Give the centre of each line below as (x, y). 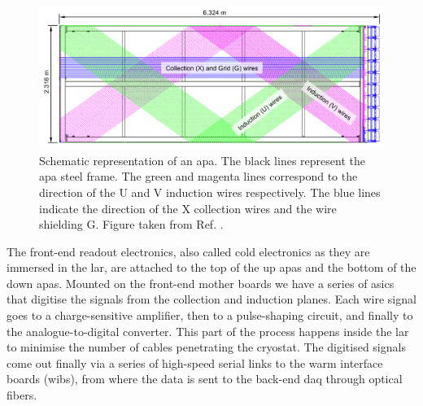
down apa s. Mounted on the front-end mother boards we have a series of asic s (201, 283)
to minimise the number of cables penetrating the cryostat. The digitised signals (206, 347)
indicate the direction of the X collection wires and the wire (188, 208)
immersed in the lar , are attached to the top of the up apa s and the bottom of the (211, 267)
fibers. (22, 395)
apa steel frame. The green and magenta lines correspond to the (198, 176)
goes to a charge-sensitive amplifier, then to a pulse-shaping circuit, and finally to (210, 315)
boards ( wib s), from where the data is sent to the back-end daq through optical (205, 379)
